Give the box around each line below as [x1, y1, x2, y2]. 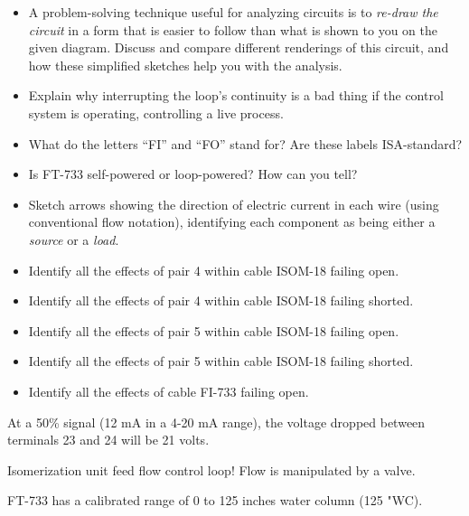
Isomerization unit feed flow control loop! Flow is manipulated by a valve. [7, 460, 416, 479]
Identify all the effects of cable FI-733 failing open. [28, 381, 309, 400]
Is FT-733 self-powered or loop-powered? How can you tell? [28, 164, 358, 183]
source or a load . [28, 230, 119, 249]
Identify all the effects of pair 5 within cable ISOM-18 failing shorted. [28, 352, 414, 371]
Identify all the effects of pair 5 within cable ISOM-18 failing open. [28, 321, 399, 340]
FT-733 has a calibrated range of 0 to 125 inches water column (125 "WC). [7, 491, 423, 510]
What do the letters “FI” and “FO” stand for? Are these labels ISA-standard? [28, 134, 463, 153]
